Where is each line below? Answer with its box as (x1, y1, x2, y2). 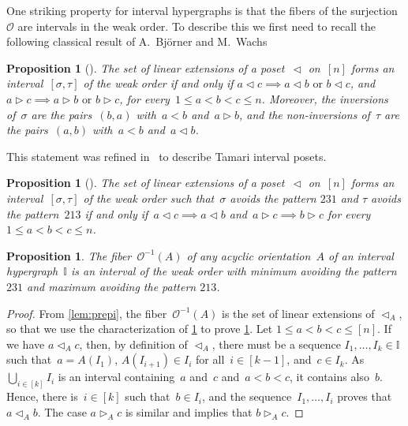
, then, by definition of (79, 335, 188, 352)
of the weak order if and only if (83, 75, 234, 92)
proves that (337, 388, 392, 405)
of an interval (328, 247, 394, 263)
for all (196, 351, 225, 368)
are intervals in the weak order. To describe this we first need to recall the (17, 17, 376, 34)
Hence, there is (6, 388, 78, 405)
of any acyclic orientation (186, 247, 311, 263)
